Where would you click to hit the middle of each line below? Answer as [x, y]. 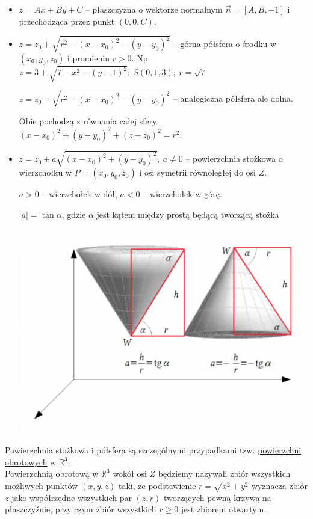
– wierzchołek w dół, [79, 194]
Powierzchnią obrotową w [52, 474]
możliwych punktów [42, 485]
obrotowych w [31, 462]
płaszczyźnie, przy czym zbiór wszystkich [81, 509]
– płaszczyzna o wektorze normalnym [154, 9]
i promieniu [88, 57]
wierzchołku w [45, 172]
